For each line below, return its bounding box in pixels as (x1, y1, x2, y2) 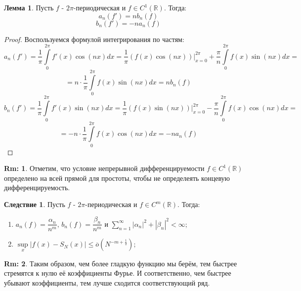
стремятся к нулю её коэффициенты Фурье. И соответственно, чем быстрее (4, 268, 231, 278)
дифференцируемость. (4, 182, 70, 193)
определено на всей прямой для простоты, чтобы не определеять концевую (4, 172, 230, 183)
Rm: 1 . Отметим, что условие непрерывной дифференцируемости (4, 163, 205, 173)
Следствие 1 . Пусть (4, 199, 65, 209)
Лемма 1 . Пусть (4, 2, 54, 12)
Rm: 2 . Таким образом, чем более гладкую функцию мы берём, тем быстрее (4, 258, 237, 268)
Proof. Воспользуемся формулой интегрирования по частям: (4, 34, 184, 44)
